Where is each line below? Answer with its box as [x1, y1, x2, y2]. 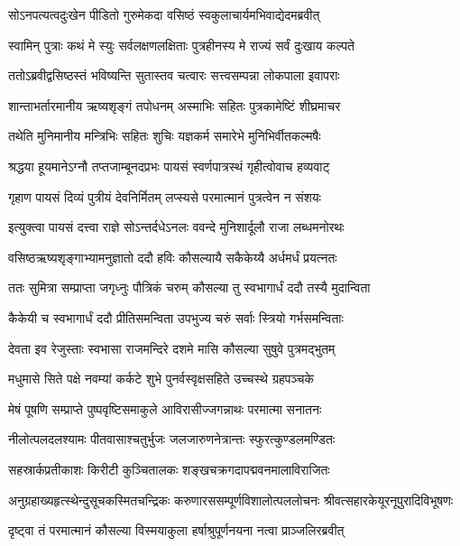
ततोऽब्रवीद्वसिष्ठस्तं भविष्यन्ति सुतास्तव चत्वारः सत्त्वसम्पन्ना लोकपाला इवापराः [8, 66, 340, 85]
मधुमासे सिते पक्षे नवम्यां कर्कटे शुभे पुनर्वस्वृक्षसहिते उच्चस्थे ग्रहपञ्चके [8, 369, 314, 388]
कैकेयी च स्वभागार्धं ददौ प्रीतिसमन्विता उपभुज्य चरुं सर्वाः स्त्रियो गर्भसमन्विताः [8, 308, 344, 327]
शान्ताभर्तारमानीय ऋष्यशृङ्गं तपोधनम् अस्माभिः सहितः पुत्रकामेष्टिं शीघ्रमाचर [8, 96, 341, 115]
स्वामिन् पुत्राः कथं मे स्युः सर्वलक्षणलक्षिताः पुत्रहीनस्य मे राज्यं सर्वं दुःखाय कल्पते [8, 35, 354, 54]
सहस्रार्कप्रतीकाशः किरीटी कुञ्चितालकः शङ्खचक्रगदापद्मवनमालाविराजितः [8, 459, 330, 478]
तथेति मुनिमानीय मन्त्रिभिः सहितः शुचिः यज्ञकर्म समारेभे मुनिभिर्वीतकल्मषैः [8, 126, 321, 145]
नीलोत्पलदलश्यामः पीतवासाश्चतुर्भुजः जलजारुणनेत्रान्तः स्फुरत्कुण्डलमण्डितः [8, 430, 336, 449]
